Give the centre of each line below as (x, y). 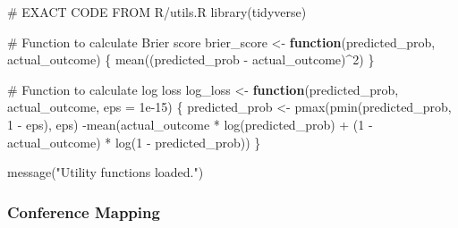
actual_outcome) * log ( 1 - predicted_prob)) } (134, 142)
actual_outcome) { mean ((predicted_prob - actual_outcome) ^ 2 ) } (191, 59)
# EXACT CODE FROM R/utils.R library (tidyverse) (157, 12)
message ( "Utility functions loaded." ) (106, 172)
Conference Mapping (84, 211)
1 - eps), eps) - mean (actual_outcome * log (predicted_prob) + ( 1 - (190, 124)
